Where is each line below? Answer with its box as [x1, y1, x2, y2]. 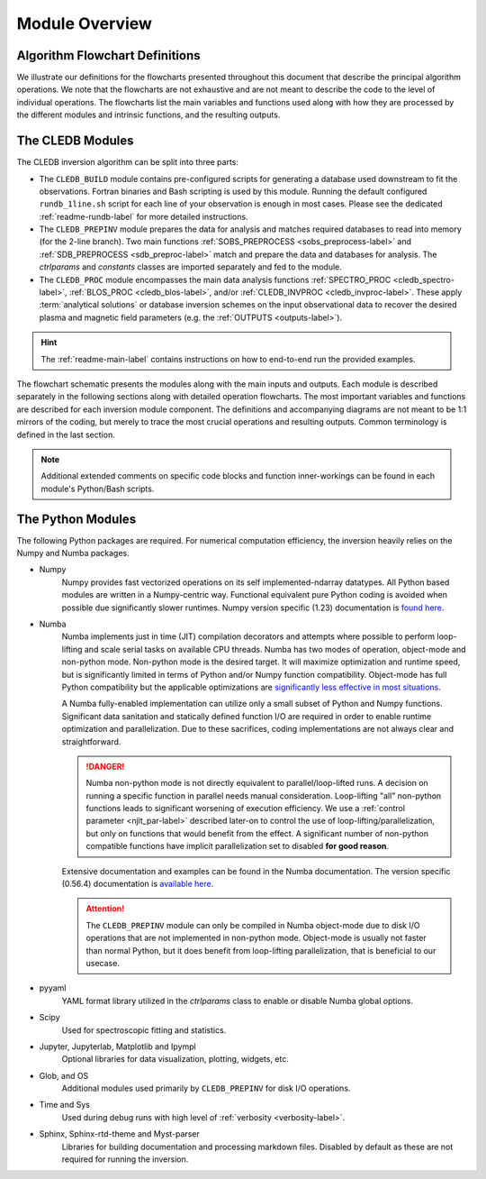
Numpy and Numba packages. [16, 548, 130, 559]
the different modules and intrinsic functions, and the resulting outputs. [16, 109, 281, 121]
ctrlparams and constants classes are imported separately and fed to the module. [39, 261, 342, 272]
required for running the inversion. [61, 1154, 189, 1165]
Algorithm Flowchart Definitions [16, 48, 201, 63]
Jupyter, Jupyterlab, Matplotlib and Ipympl [39, 1041, 197, 1052]
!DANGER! [85, 761, 125, 772]
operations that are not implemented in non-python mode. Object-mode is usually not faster [85, 933, 427, 944]
